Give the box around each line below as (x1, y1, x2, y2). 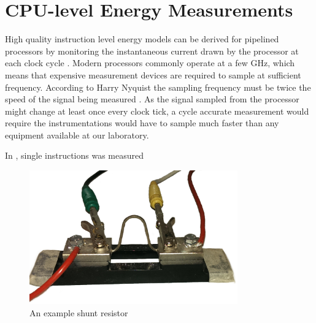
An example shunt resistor (29, 306, 128, 319)
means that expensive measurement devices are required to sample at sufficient (5, 68, 301, 81)
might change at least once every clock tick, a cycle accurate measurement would (5, 104, 309, 117)
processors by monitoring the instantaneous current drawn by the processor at (5, 44, 299, 57)
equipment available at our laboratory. (5, 128, 149, 141)
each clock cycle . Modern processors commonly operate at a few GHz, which (5, 56, 295, 69)
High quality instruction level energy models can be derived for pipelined (5, 32, 279, 45)
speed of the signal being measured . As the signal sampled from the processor (5, 93, 299, 105)
